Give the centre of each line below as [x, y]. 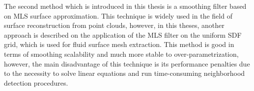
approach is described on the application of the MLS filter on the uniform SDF [123, 34]
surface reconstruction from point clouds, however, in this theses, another [114, 25]
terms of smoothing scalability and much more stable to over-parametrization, [121, 54]
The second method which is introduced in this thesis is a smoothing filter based [125, 6]
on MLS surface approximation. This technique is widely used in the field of [118, 15]
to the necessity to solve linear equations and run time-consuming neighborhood [125, 73]
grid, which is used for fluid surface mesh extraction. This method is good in [119, 44]
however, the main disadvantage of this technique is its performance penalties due [127, 63]
